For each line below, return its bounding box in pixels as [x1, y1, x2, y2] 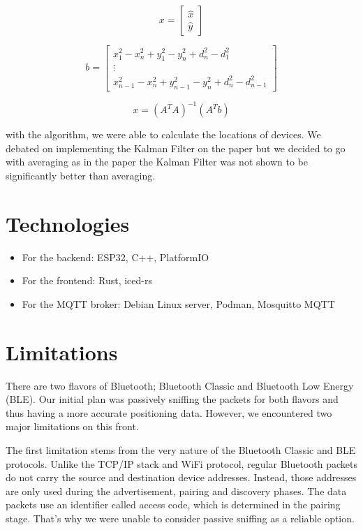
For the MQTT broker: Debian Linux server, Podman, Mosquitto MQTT [22, 296, 335, 311]
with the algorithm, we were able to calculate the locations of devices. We [6, 127, 321, 142]
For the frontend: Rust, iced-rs [22, 273, 152, 288]
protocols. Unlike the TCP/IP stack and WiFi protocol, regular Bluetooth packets [6, 456, 358, 471]
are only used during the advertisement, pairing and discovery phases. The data [6, 483, 347, 498]
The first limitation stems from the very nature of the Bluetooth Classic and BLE [6, 442, 356, 457]
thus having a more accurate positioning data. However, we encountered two [6, 405, 332, 420]
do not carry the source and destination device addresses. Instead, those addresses [6, 470, 357, 485]
